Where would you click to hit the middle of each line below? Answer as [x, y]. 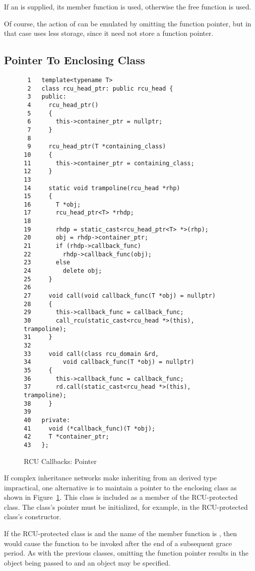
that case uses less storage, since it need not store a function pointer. [109, 33]
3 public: [47, 97]
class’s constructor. [33, 516]
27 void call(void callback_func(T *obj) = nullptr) [120, 296]
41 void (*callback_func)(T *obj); [90, 428]
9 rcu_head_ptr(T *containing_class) [97, 147]
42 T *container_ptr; [66, 437]
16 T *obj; [52, 204]
